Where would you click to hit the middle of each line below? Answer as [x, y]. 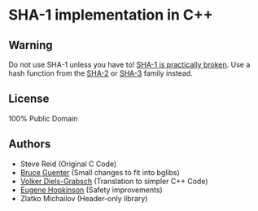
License [29, 99]
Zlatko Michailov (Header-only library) [84, 198]
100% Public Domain [43, 118]
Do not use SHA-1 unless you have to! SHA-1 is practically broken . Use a [129, 64]
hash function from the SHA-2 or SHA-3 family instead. [101, 73]
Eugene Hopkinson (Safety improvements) [91, 190]
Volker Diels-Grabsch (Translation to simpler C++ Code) [114, 181]
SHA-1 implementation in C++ [111, 15]
